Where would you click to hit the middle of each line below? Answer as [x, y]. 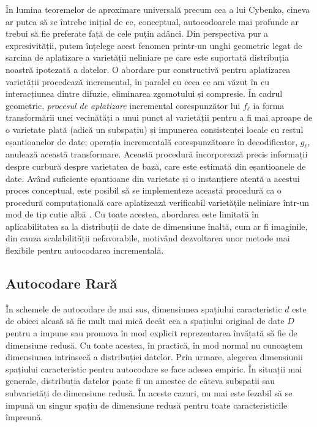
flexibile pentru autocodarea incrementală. [85, 250]
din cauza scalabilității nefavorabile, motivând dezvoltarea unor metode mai [148, 238]
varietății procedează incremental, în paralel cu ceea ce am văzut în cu [137, 81]
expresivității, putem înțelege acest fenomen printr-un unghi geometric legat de [154, 45]
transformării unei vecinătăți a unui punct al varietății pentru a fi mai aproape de [159, 117]
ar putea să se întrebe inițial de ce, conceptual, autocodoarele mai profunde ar [152, 21]
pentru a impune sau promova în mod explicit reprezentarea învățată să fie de [151, 333]
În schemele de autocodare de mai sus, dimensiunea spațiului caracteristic [144, 308]
